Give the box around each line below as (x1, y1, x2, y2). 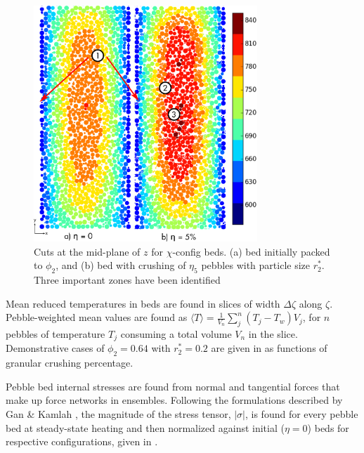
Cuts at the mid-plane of (34, 244, 141, 258)
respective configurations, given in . (6, 434, 158, 449)
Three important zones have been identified (34, 273, 221, 287)
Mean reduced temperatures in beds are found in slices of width (6, 296, 280, 310)
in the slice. (248, 327, 298, 341)
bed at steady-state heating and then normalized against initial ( (6, 420, 285, 435)
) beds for (307, 420, 349, 435)
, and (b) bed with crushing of (56, 258, 186, 273)
